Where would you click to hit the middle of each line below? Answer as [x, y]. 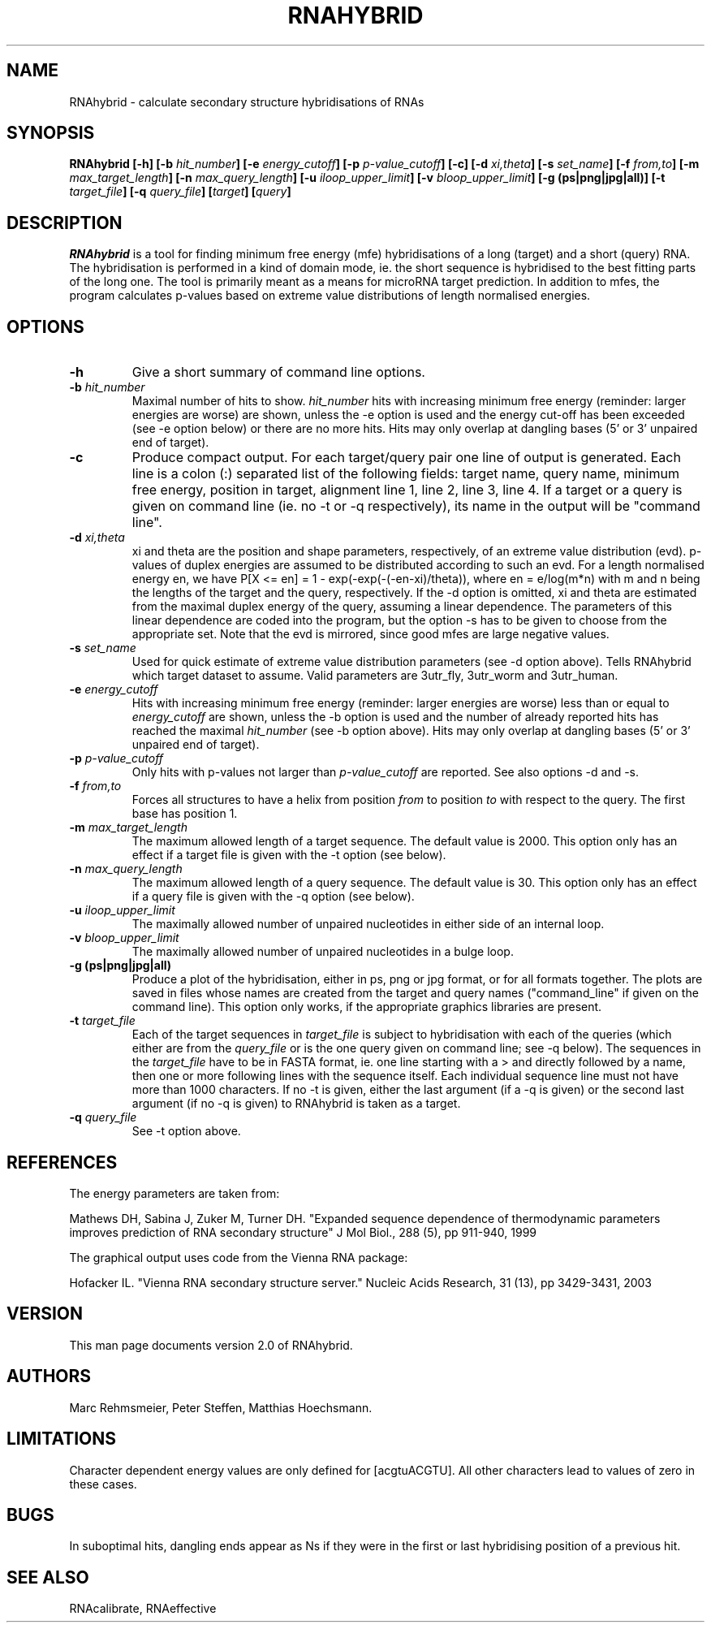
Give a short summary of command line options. [278, 372]
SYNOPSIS [51, 133]
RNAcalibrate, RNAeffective [143, 1609]
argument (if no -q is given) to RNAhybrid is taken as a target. [296, 1104]
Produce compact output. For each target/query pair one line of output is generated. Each [406, 458]
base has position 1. [185, 814]
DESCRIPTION [65, 223]
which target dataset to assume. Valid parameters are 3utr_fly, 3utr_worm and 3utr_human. [375, 676]
